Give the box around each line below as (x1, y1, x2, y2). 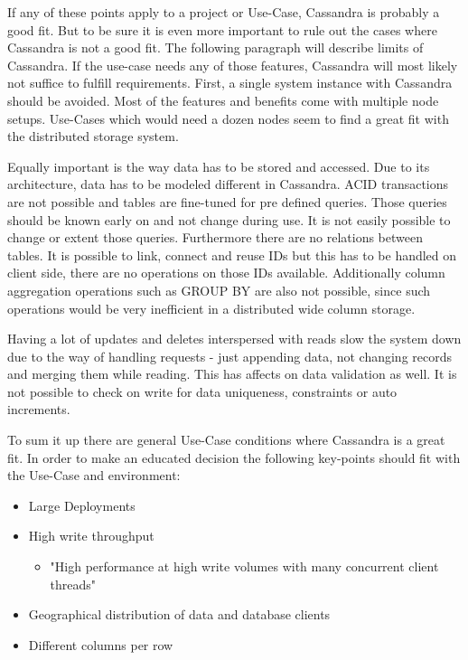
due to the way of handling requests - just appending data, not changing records (7, 346, 453, 365)
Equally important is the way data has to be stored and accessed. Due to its (7, 156, 430, 175)
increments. (7, 400, 70, 419)
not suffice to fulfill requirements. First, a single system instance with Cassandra (7, 73, 453, 92)
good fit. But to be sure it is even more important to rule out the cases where (7, 20, 437, 39)
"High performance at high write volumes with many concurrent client (50, 557, 439, 576)
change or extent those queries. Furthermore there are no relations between (7, 228, 423, 247)
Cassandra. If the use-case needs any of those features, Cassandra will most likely (7, 55, 458, 74)
